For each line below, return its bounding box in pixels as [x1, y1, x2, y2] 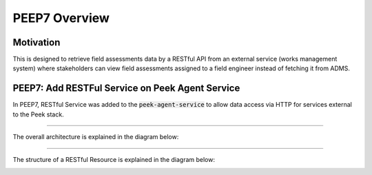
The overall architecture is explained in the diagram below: [12, 133, 179, 141]
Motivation [12, 37, 61, 48]
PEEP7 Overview [12, 10, 110, 25]
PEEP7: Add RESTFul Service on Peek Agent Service [12, 83, 240, 94]
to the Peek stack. [12, 110, 65, 119]
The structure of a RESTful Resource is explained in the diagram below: [12, 155, 215, 163]
